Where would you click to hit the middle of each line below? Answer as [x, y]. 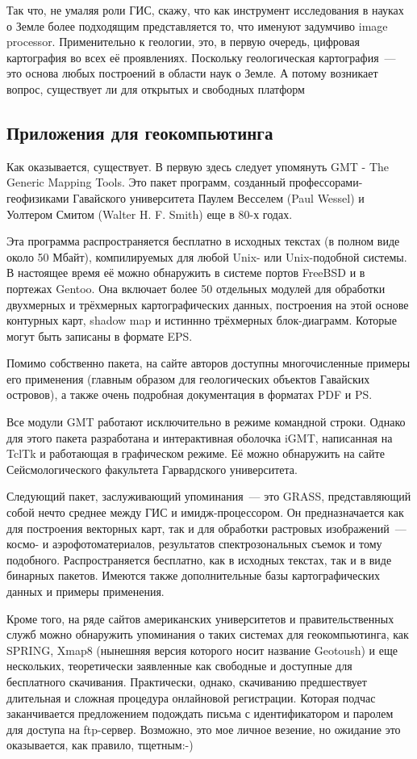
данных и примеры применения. [85, 591]
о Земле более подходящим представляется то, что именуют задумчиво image [197, 25]
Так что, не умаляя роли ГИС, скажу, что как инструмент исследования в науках [205, 10]
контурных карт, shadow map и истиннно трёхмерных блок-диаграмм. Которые [202, 320]
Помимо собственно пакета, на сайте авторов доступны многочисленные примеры [208, 363]
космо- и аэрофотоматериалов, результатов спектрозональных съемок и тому [194, 544]
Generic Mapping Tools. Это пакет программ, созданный [146, 182]
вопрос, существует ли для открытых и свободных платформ [156, 88]
